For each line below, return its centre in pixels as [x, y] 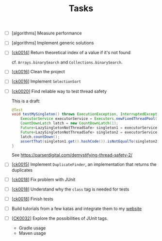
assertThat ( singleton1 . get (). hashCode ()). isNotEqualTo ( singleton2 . [90, 141]
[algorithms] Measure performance [47, 33]
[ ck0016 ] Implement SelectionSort [46, 81]
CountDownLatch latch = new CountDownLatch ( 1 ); [69, 123]
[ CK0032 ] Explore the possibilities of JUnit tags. [60, 218]
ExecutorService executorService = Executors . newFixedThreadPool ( [89, 119]
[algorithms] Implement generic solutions [53, 43]
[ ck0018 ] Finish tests [32, 199]
